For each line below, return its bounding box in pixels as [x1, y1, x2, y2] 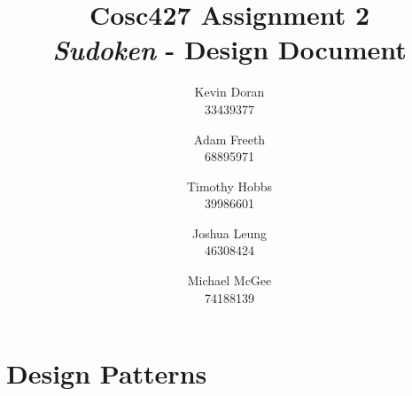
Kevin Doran [194, 82, 265, 101]
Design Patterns [6, 355, 207, 392]
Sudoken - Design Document [52, 31, 407, 68]
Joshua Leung [191, 223, 268, 242]
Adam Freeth [193, 129, 266, 148]
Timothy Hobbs [186, 176, 273, 195]
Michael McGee [187, 271, 272, 290]
